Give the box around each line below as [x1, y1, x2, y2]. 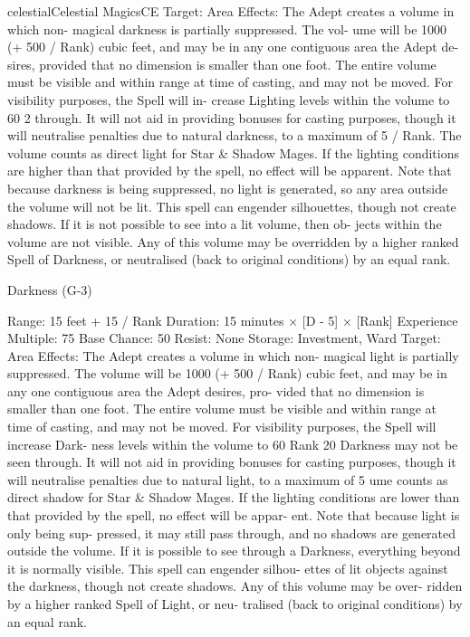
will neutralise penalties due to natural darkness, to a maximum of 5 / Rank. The [7, 126, 462, 145]
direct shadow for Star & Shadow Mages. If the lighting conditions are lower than [7, 488, 460, 507]
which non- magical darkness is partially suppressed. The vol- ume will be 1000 [7, 19, 447, 38]
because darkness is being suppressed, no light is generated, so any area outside [7, 178, 448, 197]
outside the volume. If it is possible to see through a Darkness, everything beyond [7, 541, 461, 560]
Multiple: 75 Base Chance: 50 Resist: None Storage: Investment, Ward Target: [7, 328, 441, 347]
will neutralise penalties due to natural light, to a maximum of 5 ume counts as [7, 470, 448, 489]
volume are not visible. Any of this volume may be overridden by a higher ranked [7, 232, 459, 251]
